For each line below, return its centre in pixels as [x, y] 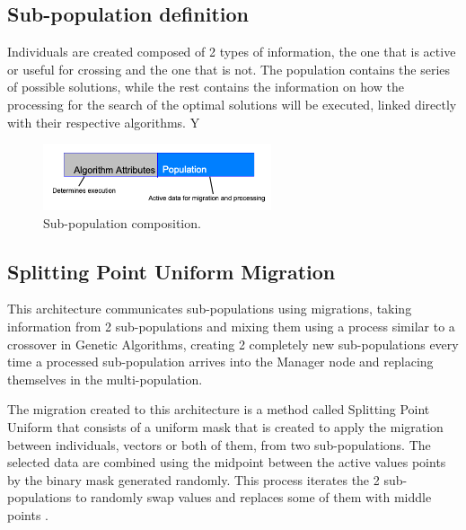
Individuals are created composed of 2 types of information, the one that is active [232, 52]
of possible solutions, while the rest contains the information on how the [206, 87]
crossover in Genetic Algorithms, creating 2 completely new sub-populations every [233, 344]
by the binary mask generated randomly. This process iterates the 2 [193, 479]
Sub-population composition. [122, 222]
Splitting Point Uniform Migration [171, 271]
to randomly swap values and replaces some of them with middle [253, 497]
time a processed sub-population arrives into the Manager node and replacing [220, 362]
